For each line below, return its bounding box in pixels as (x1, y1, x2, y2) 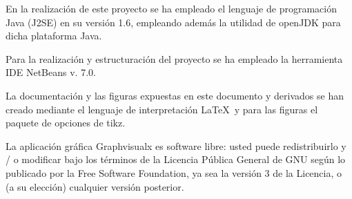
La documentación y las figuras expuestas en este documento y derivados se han (6, 88, 344, 102)
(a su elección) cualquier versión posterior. (6, 179, 184, 193)
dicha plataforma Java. (6, 28, 102, 43)
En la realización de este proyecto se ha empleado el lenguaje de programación (6, 1, 337, 15)
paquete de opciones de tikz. (6, 115, 126, 130)
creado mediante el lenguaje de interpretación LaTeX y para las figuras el (6, 102, 318, 116)
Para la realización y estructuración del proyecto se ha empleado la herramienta (6, 51, 343, 66)
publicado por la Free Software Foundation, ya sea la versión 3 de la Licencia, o (6, 165, 342, 180)
